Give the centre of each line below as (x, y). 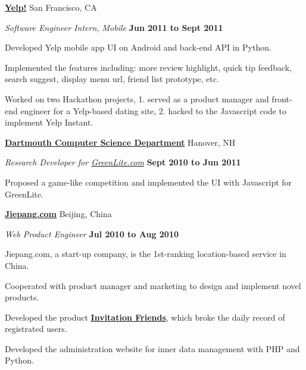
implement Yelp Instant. (49, 122)
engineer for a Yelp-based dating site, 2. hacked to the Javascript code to (154, 110)
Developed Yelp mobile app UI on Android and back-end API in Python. (138, 47)
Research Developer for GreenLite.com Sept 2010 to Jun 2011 (123, 162)
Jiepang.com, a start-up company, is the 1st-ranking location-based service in (146, 254)
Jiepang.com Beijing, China (58, 214)
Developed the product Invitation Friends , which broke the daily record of (145, 317)
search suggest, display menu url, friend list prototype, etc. (112, 79)
